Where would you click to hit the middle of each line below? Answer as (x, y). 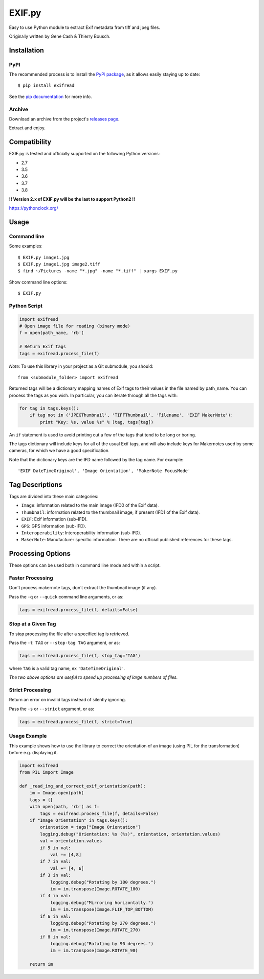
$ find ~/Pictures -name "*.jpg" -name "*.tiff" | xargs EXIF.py (98, 271)
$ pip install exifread (46, 85)
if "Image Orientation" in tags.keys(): (79, 821)
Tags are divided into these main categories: (54, 497)
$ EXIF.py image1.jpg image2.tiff (59, 264)
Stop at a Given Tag (33, 624)
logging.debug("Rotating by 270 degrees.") (103, 923)
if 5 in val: (55, 848)
